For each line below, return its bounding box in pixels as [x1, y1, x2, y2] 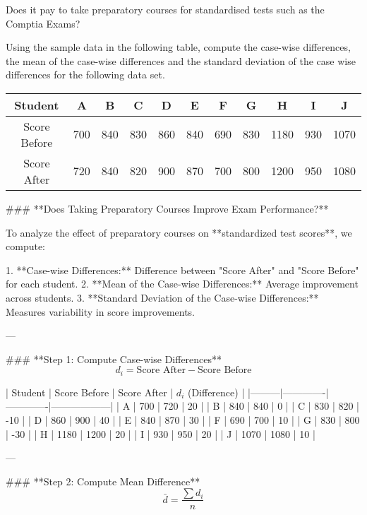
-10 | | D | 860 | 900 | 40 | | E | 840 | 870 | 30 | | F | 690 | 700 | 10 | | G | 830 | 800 [6, 412, 360, 427]
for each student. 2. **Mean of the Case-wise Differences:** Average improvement [6, 276, 359, 291]
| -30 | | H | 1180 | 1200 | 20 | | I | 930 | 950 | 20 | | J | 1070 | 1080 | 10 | [6, 426, 315, 441]
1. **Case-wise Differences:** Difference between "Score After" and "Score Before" [6, 262, 359, 277]
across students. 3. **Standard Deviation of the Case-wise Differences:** [6, 290, 319, 304]
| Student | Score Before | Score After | [6, 384, 174, 399]
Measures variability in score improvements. [6, 304, 195, 319]
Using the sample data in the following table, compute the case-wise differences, [6, 40, 351, 54]
